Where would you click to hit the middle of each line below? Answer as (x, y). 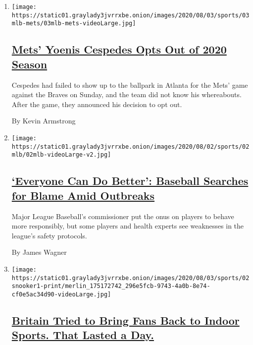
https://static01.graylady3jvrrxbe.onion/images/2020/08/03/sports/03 (130, 15)
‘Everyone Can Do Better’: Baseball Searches (130, 181)
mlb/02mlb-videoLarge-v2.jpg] (61, 155)
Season (29, 64)
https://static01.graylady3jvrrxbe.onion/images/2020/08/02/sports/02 (130, 146)
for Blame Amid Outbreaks (83, 195)
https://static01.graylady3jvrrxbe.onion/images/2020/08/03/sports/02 (130, 278)
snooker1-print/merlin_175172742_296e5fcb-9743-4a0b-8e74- (111, 286)
